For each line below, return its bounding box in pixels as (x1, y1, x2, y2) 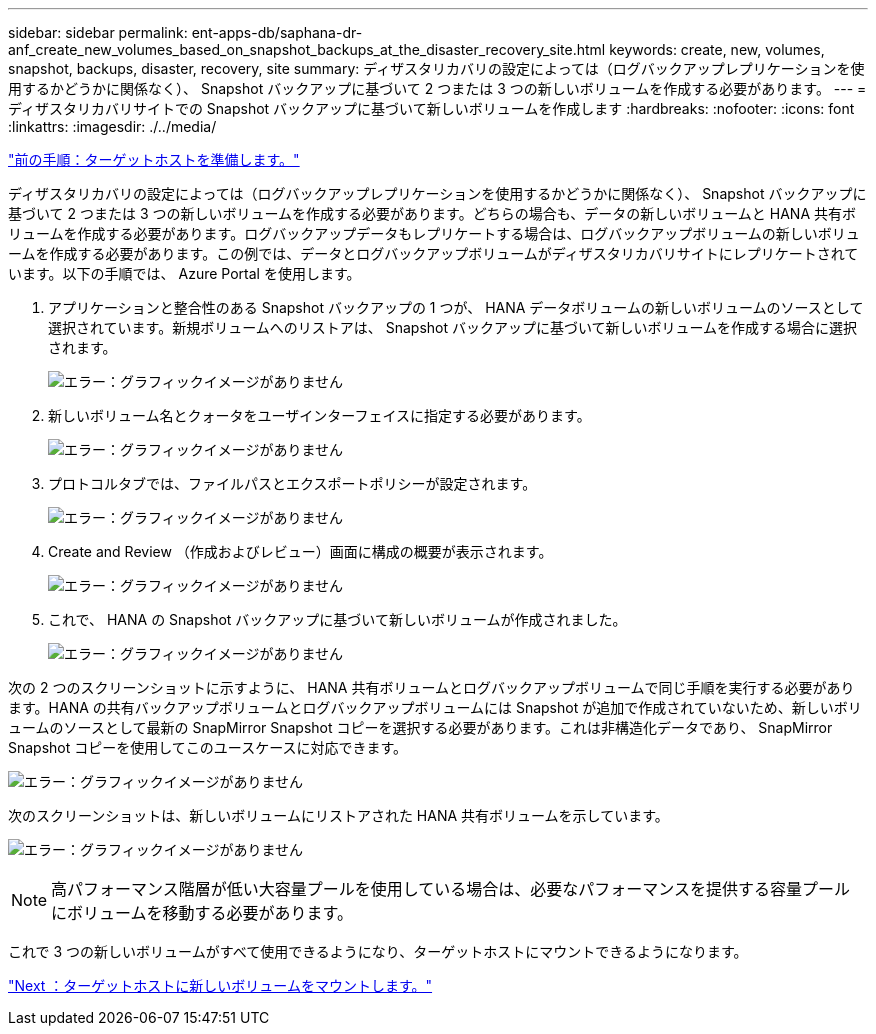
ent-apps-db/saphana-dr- (191, 24, 363, 41)
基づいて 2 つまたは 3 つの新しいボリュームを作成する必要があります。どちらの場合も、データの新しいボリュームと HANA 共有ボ (8, 205, 856, 222)
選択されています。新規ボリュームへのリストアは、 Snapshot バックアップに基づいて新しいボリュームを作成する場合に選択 (48, 319, 858, 336)
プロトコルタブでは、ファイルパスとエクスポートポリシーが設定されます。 (48, 475, 537, 492)
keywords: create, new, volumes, (609, 41, 825, 58)
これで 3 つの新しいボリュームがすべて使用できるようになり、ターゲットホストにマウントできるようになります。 (8, 943, 748, 960)
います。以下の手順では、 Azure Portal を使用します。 (8, 265, 361, 282)
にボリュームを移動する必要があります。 (51, 903, 353, 923)
